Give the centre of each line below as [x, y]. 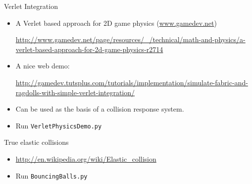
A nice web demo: [43, 66]
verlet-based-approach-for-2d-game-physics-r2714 [89, 49]
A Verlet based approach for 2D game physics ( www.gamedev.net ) [116, 23]
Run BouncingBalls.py [51, 175]
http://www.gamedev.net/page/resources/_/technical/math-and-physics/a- [130, 39]
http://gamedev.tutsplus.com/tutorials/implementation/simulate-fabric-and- [132, 82]
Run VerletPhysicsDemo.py [59, 125]
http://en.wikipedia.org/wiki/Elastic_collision [86, 159]
